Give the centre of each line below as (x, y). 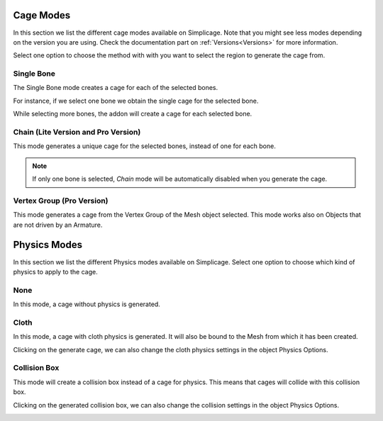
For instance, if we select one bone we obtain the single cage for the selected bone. (136, 101)
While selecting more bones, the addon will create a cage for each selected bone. (133, 114)
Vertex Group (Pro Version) (61, 201)
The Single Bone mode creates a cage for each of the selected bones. (116, 88)
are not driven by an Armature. (58, 225)
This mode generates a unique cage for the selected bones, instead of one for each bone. (144, 146)
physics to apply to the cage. (56, 271)
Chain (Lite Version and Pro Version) (77, 132)
